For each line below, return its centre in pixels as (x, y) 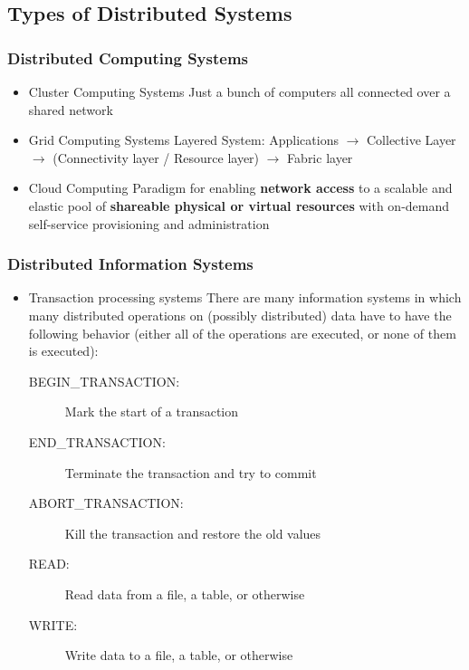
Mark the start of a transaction (152, 412)
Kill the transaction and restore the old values (193, 533)
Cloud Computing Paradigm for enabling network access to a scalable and (240, 188)
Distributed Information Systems (130, 264)
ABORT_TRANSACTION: (106, 503)
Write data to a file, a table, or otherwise (179, 655)
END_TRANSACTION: (97, 441)
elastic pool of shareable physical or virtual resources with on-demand (239, 205)
